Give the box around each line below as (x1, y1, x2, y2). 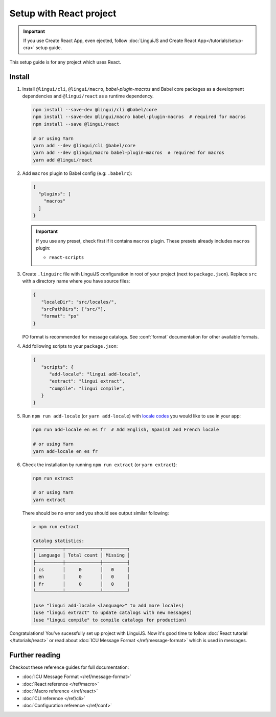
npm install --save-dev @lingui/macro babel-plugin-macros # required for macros (33, 114, 246, 120)
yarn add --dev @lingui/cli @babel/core (33, 143, 135, 148)
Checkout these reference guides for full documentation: (9, 664, 129, 670)
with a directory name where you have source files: (22, 278, 130, 284)
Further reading (9, 650, 61, 659)
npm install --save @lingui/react (33, 121, 120, 127)
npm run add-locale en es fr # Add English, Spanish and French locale (33, 427, 219, 433)
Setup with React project (9, 8, 117, 19)
